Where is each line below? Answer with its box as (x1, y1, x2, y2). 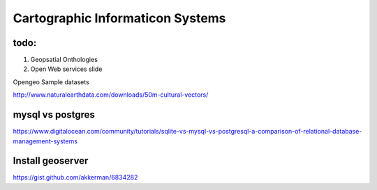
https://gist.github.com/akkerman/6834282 (13, 173, 138, 182)
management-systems (13, 136, 78, 145)
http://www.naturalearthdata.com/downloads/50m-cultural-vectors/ (13, 90, 209, 99)
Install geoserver (13, 155, 89, 167)
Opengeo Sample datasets (13, 77, 90, 86)
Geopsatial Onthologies (30, 56, 98, 64)
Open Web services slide (30, 65, 103, 73)
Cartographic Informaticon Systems (13, 10, 226, 26)
